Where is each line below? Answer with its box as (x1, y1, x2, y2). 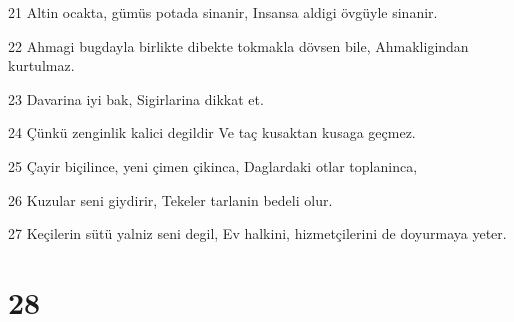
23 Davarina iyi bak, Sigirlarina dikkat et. (8, 88, 264, 109)
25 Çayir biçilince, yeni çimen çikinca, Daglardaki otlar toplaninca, (8, 155, 418, 176)
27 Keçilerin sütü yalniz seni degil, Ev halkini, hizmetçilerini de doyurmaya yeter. (8, 223, 507, 244)
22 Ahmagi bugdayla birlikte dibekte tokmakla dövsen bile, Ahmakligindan (8, 35, 469, 56)
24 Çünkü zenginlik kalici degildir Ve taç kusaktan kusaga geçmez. (8, 122, 416, 143)
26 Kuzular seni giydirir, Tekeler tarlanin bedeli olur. (8, 189, 333, 210)
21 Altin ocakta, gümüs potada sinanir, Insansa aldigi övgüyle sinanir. (8, 2, 438, 22)
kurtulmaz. (8, 55, 75, 76)
